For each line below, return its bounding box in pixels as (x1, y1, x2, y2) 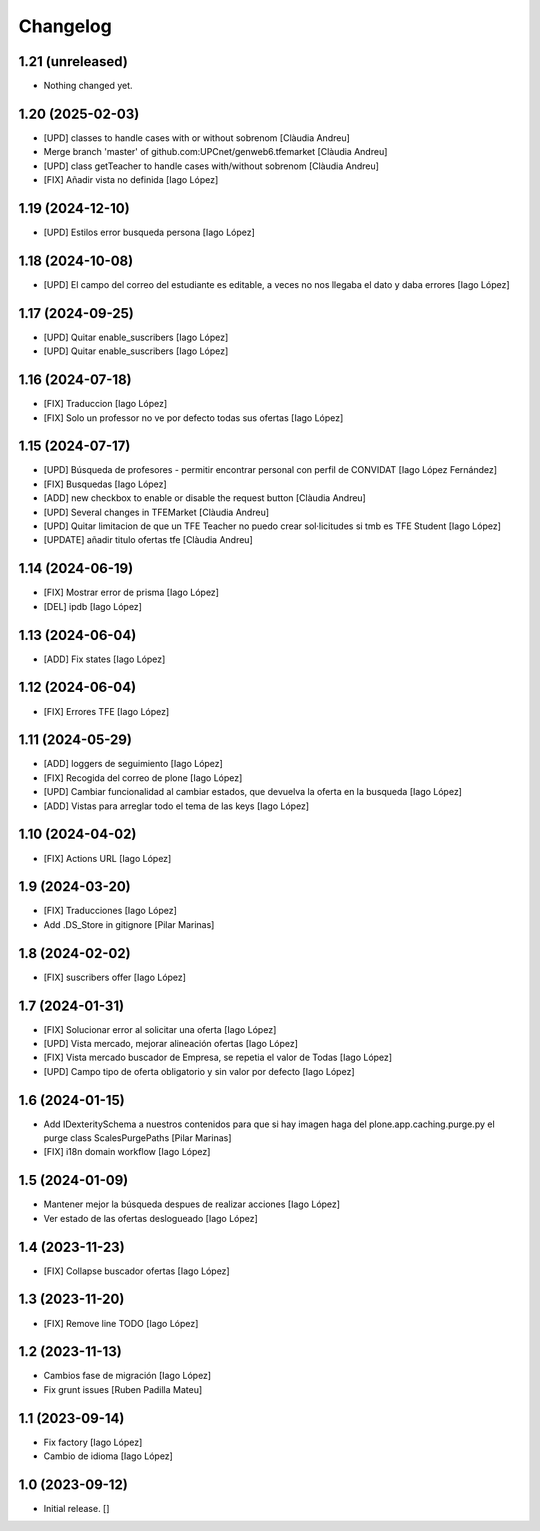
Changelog (18, 15, 112, 37)
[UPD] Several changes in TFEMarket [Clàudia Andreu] (43, 506, 270, 518)
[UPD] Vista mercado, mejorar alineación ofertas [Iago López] (43, 1038, 299, 1049)
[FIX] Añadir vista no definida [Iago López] (43, 174, 219, 186)
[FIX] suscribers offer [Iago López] (43, 971, 187, 983)
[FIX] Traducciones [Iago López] (43, 905, 177, 917)
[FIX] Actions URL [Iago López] (43, 852, 172, 864)
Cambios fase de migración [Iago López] (43, 1370, 212, 1382)
